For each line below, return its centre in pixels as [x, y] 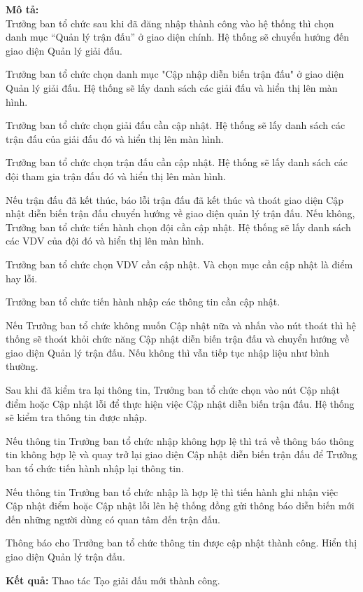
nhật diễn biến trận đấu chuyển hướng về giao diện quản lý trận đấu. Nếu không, [180, 213]
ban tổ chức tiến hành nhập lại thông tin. [95, 468]
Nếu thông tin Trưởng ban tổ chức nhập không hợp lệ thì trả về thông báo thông [180, 440]
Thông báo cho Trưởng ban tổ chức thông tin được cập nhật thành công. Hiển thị [181, 543]
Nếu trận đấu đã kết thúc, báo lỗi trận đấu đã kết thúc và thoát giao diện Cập [175, 199]
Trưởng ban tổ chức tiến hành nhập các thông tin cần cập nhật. [143, 302]
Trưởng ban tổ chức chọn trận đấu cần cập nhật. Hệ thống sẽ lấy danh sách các [177, 162]
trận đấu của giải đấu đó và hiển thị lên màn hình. [115, 138]
